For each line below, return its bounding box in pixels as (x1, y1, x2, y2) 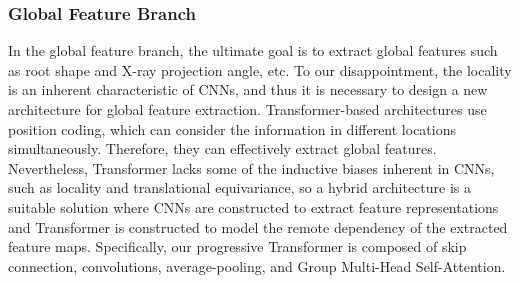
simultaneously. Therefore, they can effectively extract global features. (8, 138, 437, 159)
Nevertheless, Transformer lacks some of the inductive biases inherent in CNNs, (8, 157, 495, 178)
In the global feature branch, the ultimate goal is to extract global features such (8, 40, 498, 61)
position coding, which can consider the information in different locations (8, 118, 456, 139)
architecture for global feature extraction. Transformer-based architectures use (8, 99, 487, 119)
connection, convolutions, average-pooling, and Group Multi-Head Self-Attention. (8, 255, 506, 276)
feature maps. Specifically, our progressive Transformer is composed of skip (8, 236, 467, 257)
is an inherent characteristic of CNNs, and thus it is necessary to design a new (8, 79, 488, 100)
